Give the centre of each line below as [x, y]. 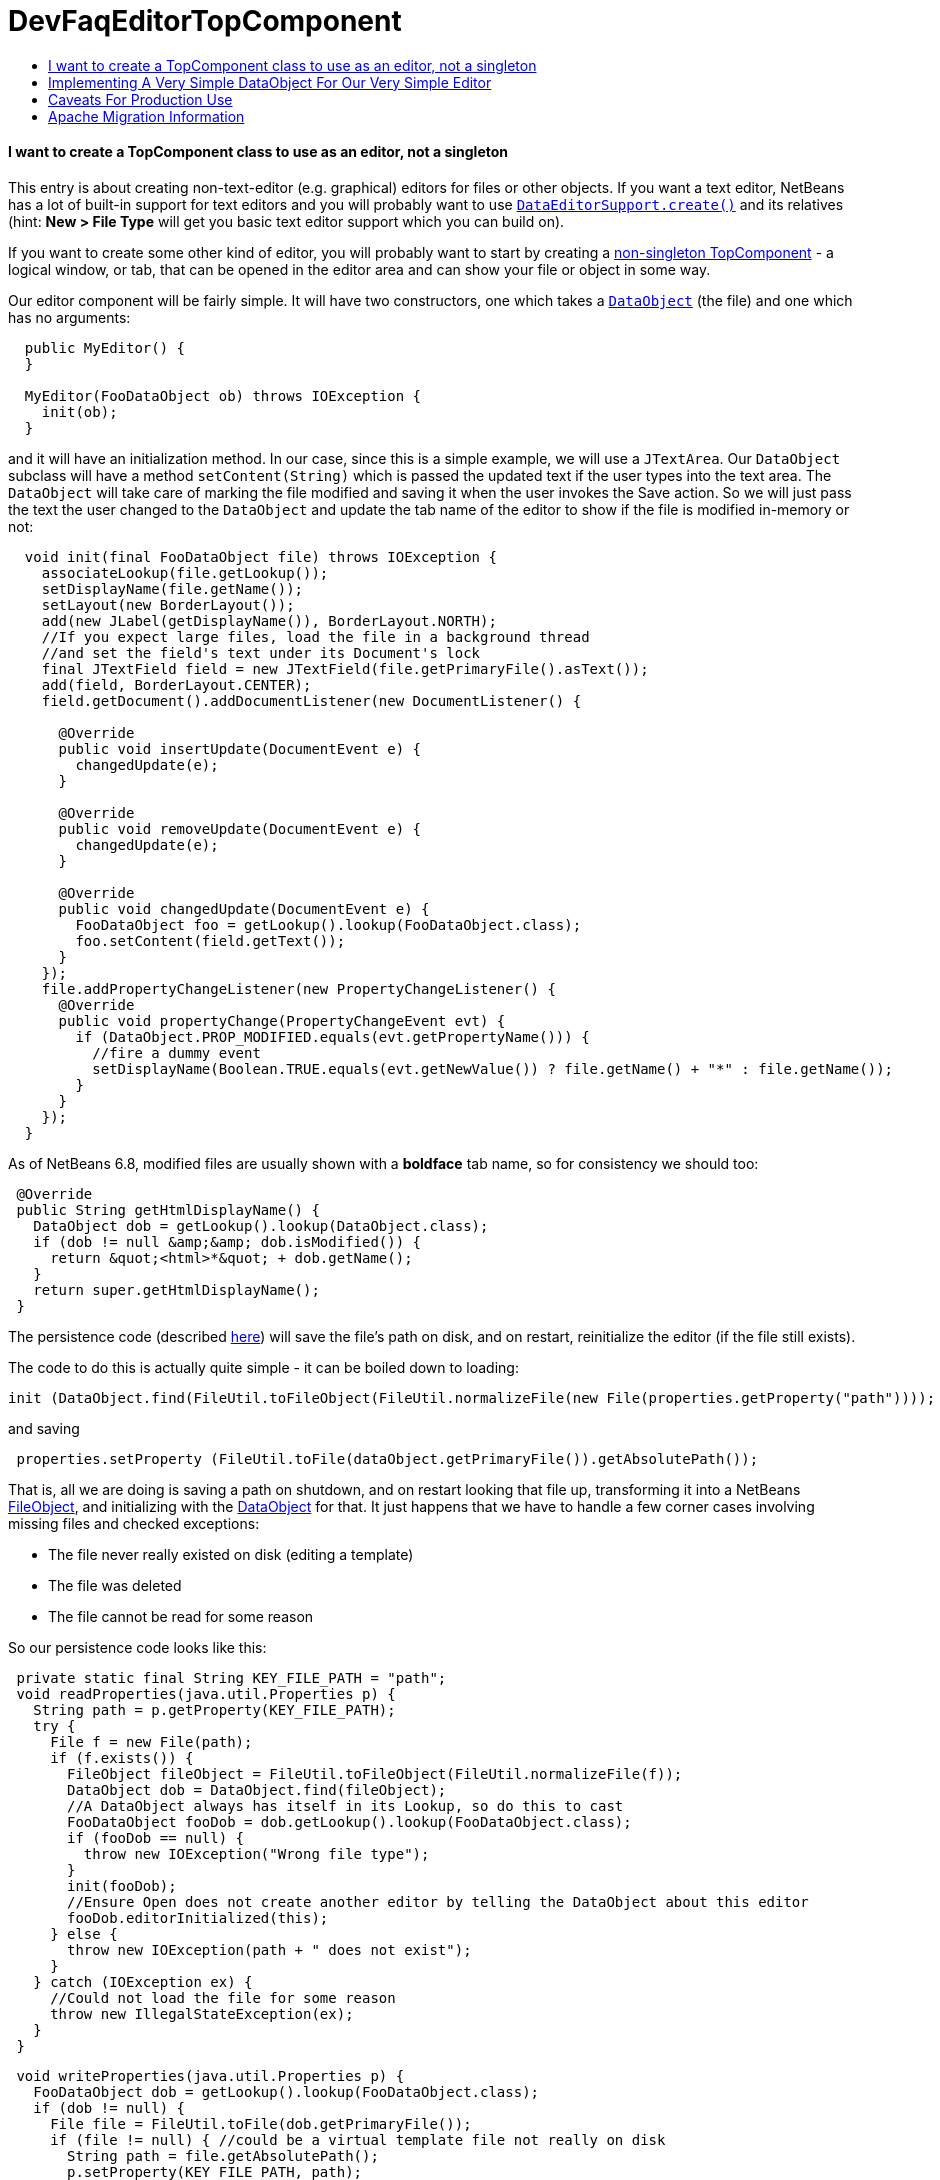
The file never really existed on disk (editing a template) [231, 1554]
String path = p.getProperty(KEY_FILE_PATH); [214, 1709]
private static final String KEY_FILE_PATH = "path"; [231, 1677]
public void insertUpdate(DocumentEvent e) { [240, 748]
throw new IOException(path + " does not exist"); [269, 1949]
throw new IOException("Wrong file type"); [256, 1853]
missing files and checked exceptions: [134, 1523]
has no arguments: [69, 317]
